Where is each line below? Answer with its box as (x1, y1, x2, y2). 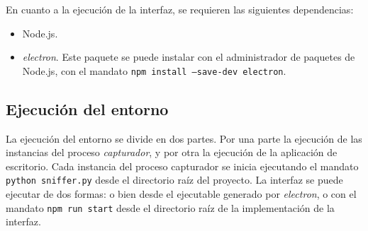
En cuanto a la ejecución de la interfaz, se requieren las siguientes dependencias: (6, 2, 354, 16)
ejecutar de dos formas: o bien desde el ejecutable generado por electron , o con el (6, 186, 357, 201)
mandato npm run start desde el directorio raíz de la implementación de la (6, 200, 335, 215)
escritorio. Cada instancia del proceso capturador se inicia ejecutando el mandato (6, 158, 359, 173)
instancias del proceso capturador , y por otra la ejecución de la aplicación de (6, 145, 338, 160)
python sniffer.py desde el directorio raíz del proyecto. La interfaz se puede (6, 172, 343, 187)
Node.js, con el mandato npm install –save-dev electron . (22, 63, 286, 78)
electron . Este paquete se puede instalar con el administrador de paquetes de (22, 49, 355, 64)
